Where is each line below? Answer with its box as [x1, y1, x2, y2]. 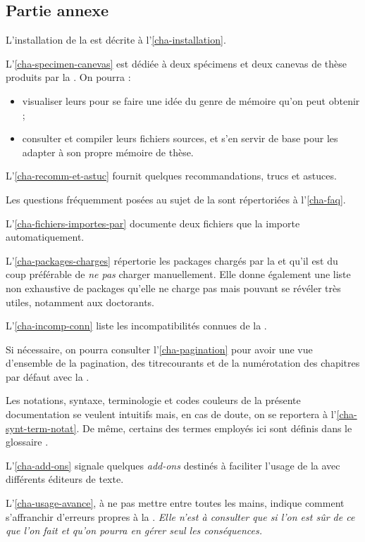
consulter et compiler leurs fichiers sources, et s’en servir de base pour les [22, 131, 338, 146]
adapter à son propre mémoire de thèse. [22, 144, 194, 159]
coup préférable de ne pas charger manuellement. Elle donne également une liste [6, 267, 351, 282]
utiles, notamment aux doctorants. [6, 294, 154, 309]
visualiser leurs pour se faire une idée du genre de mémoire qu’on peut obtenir [22, 93, 360, 108]
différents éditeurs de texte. [6, 472, 124, 486]
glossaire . [6, 434, 49, 449]
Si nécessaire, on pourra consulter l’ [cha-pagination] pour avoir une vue [6, 341, 313, 356]
